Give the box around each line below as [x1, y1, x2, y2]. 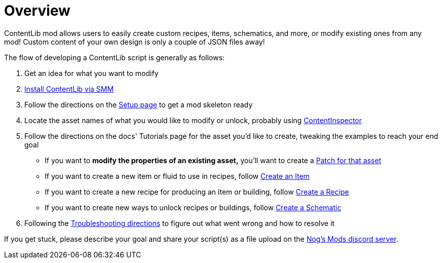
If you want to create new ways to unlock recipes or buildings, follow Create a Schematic [45, 203, 342, 212]
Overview [4, 2, 70, 19]
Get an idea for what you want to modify [24, 68, 159, 78]
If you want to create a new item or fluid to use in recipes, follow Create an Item [45, 171, 310, 180]
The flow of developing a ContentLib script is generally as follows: [4, 53, 225, 62]
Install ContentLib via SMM [24, 84, 114, 93]
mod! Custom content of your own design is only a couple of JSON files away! [4, 37, 265, 46]
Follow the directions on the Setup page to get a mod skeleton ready [24, 100, 253, 109]
